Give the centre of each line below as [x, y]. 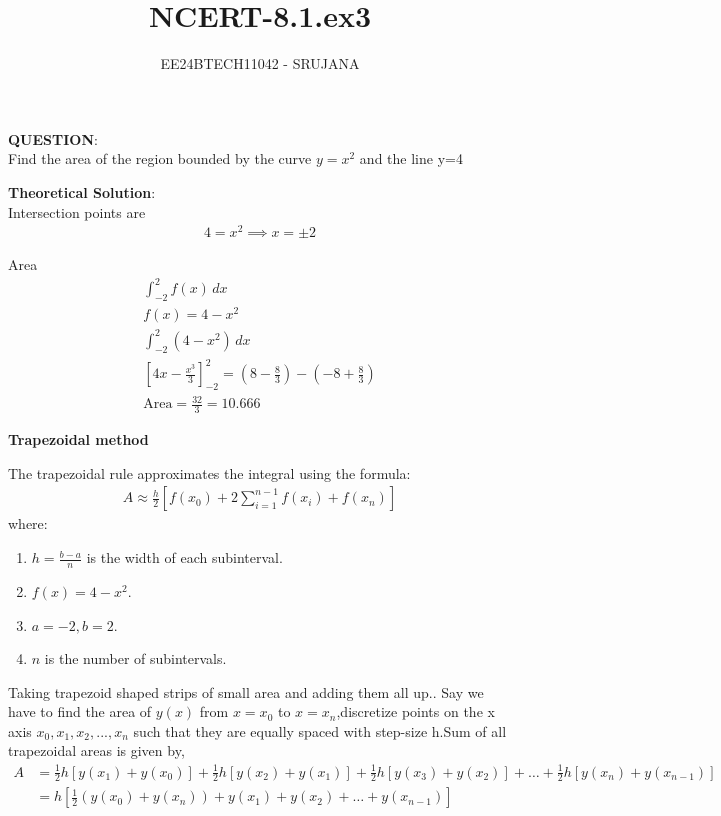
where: [28, 523]
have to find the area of [80, 711]
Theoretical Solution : [82, 191]
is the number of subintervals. [135, 658]
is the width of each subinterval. [184, 557]
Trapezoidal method [78, 439]
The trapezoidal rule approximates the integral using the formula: [209, 472]
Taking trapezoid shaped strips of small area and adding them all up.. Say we [246, 691]
